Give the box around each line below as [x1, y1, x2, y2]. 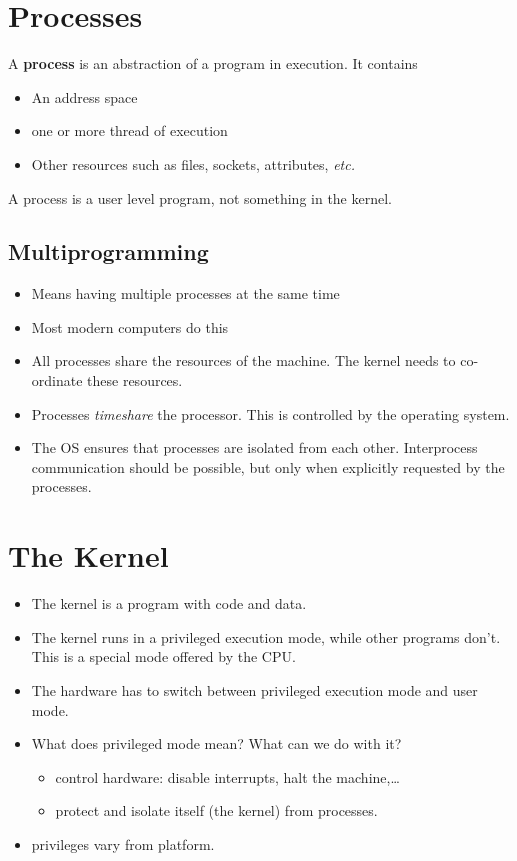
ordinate [31, 370, 83, 391]
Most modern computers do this [31, 316, 229, 337]
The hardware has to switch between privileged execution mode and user [31, 679, 478, 700]
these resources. [87, 370, 183, 391]
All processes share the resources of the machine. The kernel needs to [31, 350, 456, 371]
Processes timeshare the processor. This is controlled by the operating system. [31, 403, 510, 424]
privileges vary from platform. [31, 833, 215, 854]
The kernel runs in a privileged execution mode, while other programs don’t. [31, 626, 501, 647]
